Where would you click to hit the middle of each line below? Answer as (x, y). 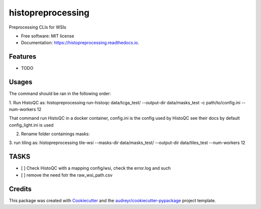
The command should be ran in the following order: (60, 94)
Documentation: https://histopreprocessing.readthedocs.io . (80, 43)
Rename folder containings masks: (55, 134)
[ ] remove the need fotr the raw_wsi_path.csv (67, 175)
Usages (21, 82)
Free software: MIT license (48, 36)
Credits (20, 189)
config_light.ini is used (31, 125)
